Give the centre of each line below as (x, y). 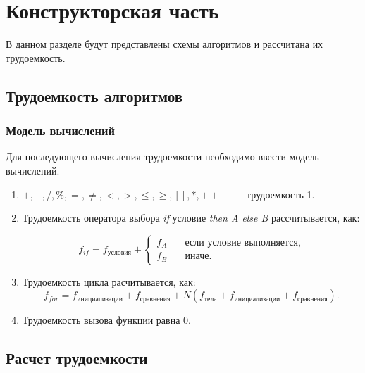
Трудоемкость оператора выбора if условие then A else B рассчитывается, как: (191, 218)
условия (119, 253)
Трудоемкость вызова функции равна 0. (106, 320)
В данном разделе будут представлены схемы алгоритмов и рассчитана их (165, 44)
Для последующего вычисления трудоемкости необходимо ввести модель (162, 157)
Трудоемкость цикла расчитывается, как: (109, 281)
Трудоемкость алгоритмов (94, 95)
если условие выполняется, (243, 242)
